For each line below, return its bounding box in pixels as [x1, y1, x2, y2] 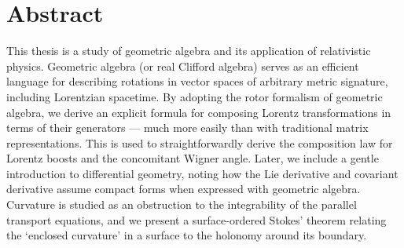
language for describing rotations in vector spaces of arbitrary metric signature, [6, 73, 388, 89]
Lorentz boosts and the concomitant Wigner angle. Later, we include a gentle [6, 150, 379, 166]
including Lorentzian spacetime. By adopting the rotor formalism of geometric [6, 88, 383, 104]
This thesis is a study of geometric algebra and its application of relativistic [6, 42, 371, 59]
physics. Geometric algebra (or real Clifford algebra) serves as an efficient [6, 57, 359, 74]
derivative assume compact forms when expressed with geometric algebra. [6, 181, 361, 197]
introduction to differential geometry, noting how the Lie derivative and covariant [6, 165, 398, 181]
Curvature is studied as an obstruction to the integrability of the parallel [6, 196, 357, 213]
